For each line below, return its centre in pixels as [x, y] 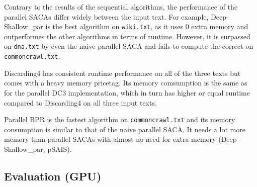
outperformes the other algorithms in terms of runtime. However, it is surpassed [127, 36]
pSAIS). [60, 149]
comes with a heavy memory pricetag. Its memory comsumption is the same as [126, 83]
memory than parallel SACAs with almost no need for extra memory [110, 139]
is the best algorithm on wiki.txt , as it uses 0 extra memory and [147, 26]
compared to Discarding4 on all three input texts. [80, 102]
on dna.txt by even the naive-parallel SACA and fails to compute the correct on [129, 46]
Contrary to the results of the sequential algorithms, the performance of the [121, 7]
